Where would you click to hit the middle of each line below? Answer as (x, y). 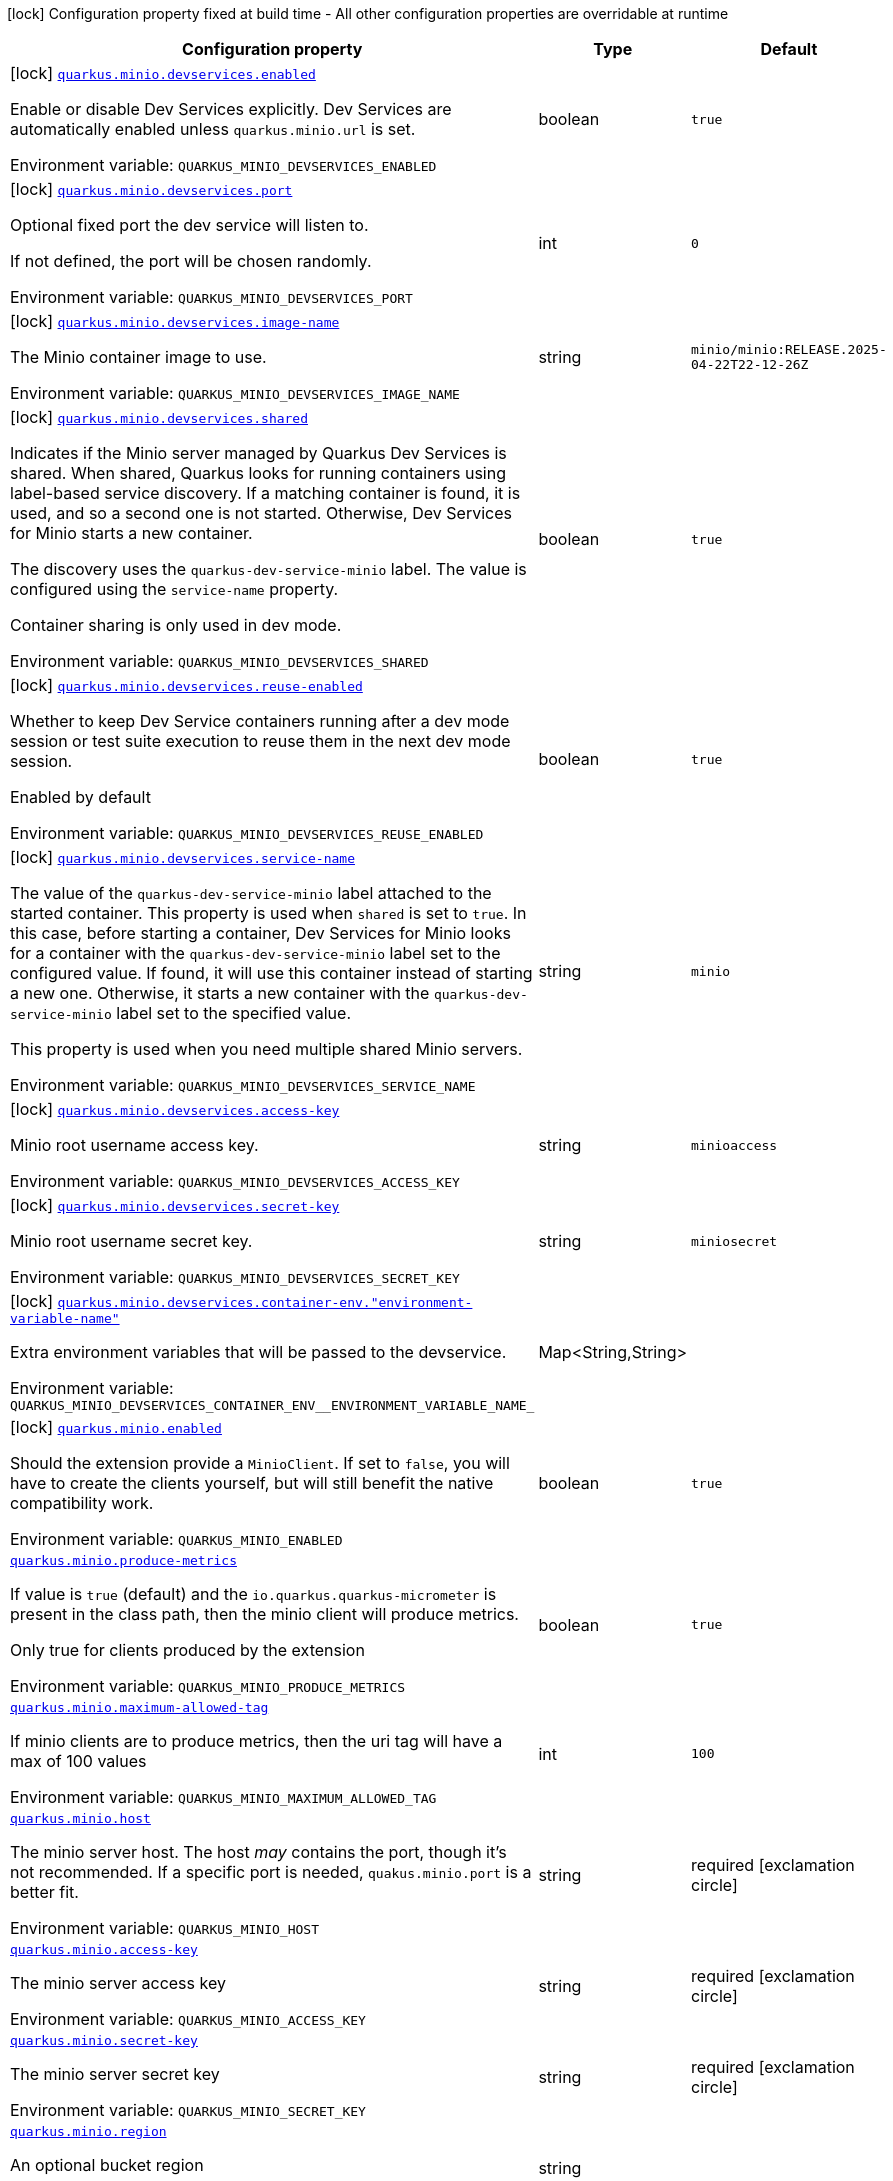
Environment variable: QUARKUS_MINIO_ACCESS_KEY (188, 2019)
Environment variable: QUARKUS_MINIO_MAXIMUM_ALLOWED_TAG (223, 1797)
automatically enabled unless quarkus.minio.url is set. (213, 129)
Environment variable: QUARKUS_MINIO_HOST (164, 1928)
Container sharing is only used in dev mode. (176, 625)
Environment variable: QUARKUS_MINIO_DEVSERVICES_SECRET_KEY (235, 1277)
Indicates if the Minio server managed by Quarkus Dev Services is (258, 453)
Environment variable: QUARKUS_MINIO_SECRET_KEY (188, 2110)
